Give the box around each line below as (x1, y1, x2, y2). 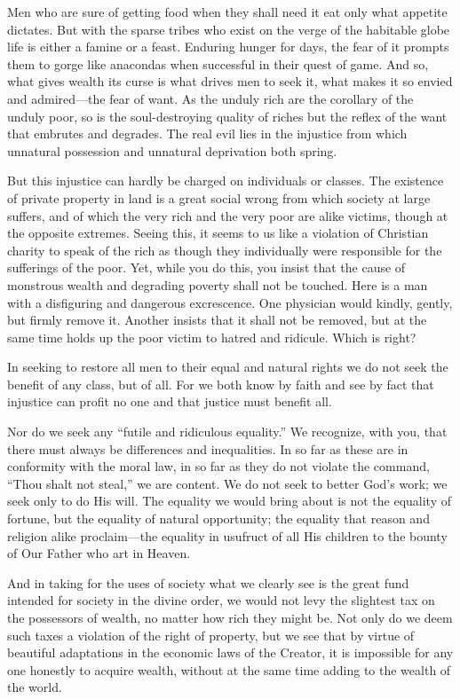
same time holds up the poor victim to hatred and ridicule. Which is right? (7, 327, 416, 346)
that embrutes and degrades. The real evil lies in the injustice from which (7, 124, 408, 143)
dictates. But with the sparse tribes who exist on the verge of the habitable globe (7, 20, 450, 38)
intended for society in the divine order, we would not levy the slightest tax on (7, 591, 435, 609)
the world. (7, 678, 62, 696)
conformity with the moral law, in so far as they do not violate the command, (7, 457, 430, 475)
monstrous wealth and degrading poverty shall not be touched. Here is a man (7, 275, 428, 294)
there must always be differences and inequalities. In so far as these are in (7, 439, 408, 458)
